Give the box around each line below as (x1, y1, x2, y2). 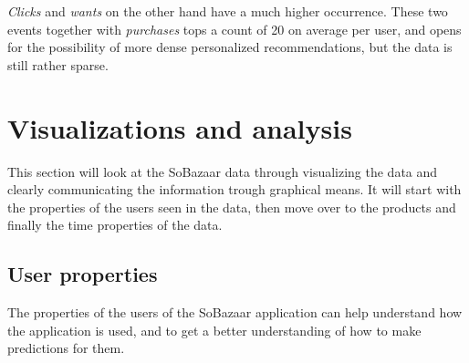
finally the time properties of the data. (7, 215, 223, 234)
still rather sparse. (7, 55, 109, 74)
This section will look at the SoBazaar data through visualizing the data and (7, 161, 438, 181)
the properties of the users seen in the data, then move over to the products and (7, 197, 456, 216)
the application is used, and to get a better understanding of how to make (7, 320, 422, 339)
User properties (7, 260, 158, 288)
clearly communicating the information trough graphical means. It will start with (7, 180, 462, 199)
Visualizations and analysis (7, 109, 352, 146)
